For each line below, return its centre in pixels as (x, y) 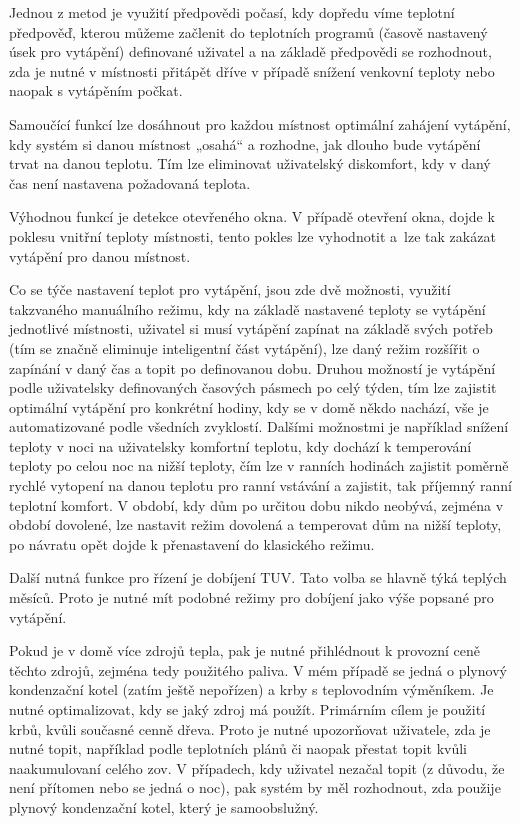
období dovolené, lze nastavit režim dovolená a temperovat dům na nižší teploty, (255, 524)
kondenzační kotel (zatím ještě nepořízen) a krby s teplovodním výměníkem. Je (251, 689)
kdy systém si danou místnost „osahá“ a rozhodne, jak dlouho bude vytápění (245, 143)
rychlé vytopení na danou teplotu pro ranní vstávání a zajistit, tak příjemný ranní (260, 485)
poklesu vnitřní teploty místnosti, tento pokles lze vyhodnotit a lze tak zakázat (252, 235)
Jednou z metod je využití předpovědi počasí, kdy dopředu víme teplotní (232, 12)
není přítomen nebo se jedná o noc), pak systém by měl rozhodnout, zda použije (255, 787)
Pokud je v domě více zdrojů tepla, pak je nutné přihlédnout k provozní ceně (244, 650)
